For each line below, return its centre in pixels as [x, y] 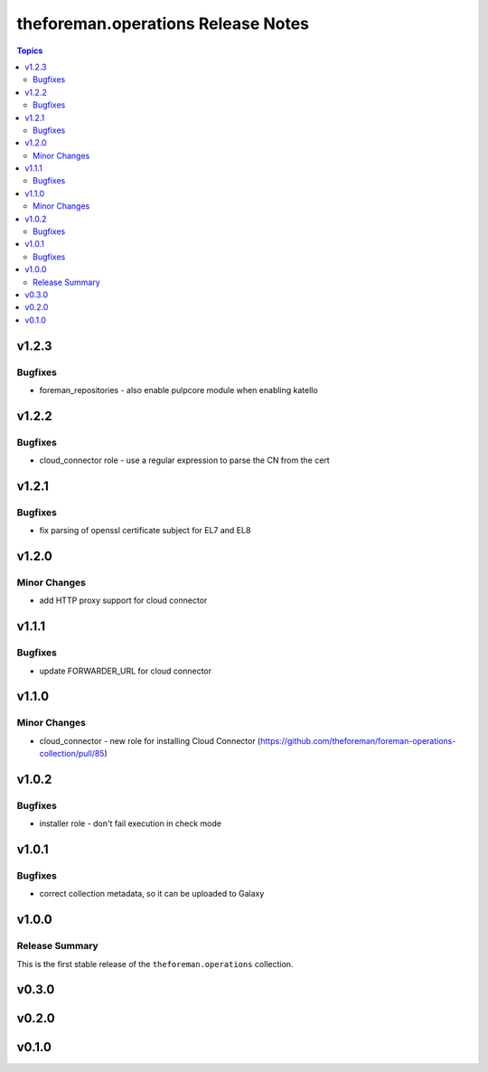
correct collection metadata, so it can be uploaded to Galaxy [152, 894]
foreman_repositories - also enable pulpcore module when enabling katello [178, 390]
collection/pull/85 [72, 754]
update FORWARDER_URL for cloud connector [126, 671]
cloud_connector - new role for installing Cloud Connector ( [150, 740]
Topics [30, 51]
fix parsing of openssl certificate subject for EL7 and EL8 [145, 531]
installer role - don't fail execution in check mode [130, 823]
